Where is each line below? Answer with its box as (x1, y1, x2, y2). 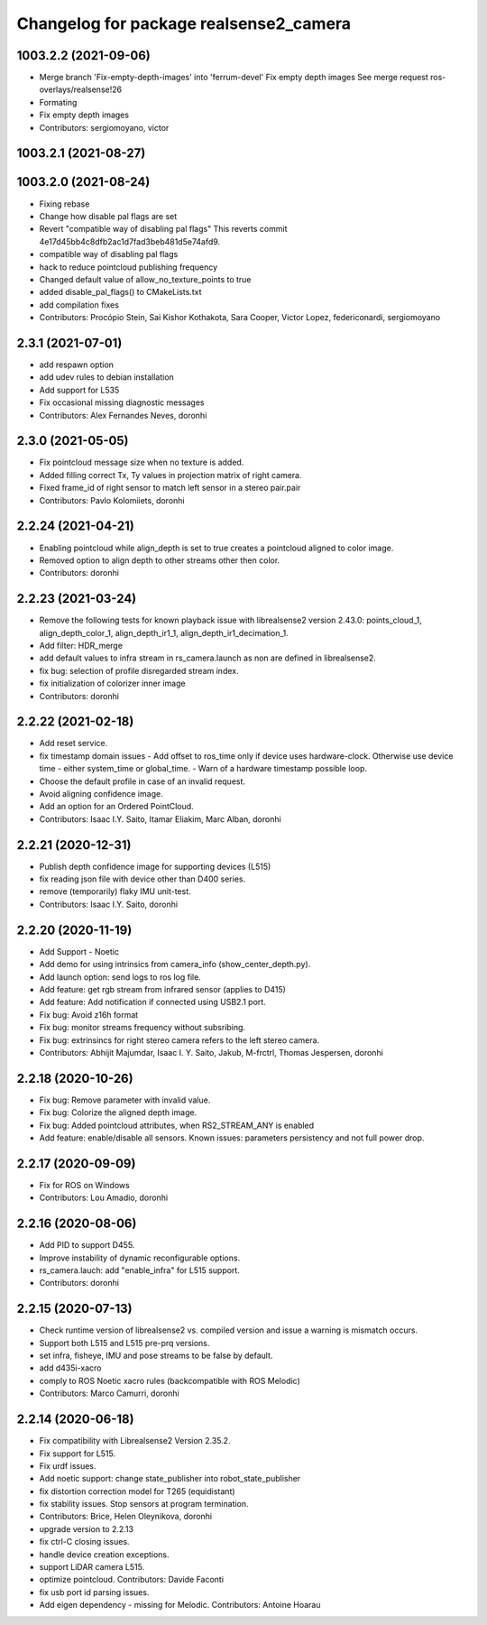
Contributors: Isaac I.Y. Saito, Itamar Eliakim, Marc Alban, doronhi (39, 813, 281, 825)
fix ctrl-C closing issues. (39, 1537, 130, 1547)
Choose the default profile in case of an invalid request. (39, 776, 246, 787)
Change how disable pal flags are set (39, 210, 178, 221)
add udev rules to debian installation (39, 372, 175, 383)
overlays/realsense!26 (39, 84, 122, 95)
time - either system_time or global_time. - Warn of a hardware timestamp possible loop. (39, 763, 368, 774)
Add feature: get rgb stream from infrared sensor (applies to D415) (39, 983, 286, 994)
